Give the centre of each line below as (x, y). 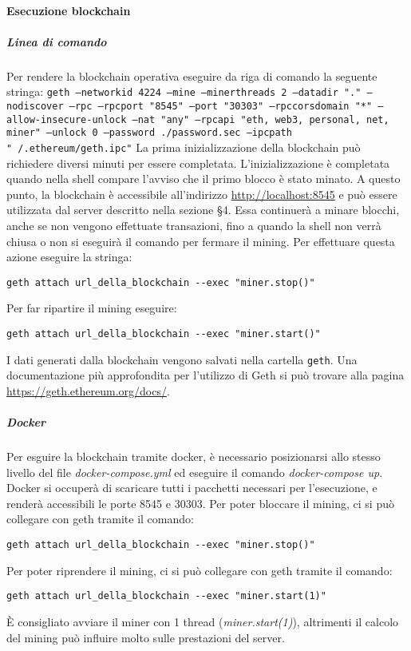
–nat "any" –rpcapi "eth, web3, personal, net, (261, 119)
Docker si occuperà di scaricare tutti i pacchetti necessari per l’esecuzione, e (192, 488)
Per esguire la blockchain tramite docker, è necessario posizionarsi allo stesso (194, 456)
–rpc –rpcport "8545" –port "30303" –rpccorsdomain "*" (221, 106)
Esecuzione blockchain (69, 10)
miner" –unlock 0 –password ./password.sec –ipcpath (149, 133)
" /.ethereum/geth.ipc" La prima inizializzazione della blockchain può (184, 147)
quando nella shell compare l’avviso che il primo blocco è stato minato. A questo (204, 179)
